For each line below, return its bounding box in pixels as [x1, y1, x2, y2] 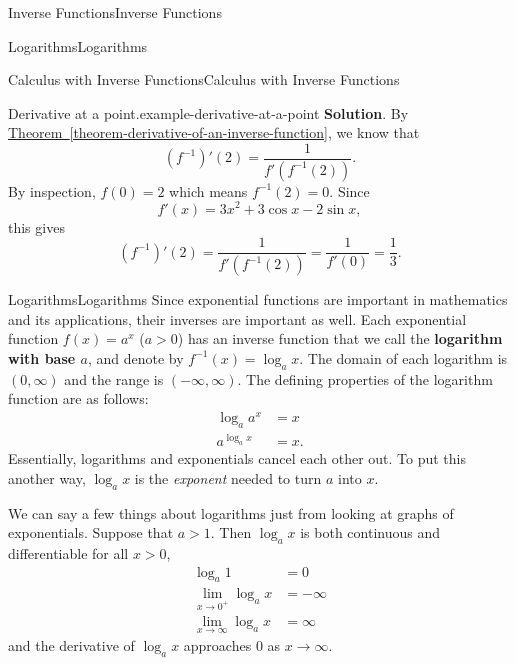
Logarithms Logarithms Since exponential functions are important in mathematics [8, 289, 508, 310]
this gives [8, 216, 65, 237]
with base [8, 347, 76, 368]
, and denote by [87, 347, 184, 368]
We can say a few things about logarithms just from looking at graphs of [8, 502, 454, 523]
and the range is [64, 368, 164, 389]
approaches [183, 635, 252, 656]
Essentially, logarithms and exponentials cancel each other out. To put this [8, 448, 467, 469]
